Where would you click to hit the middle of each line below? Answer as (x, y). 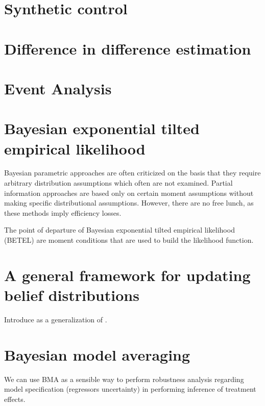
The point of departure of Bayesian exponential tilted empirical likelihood (119, 230)
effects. (15, 399)
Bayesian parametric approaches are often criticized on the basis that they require (132, 173)
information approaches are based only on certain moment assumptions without (129, 193)
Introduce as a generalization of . (56, 319)
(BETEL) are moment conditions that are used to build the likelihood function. (129, 240)
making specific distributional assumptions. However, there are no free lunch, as (129, 203)
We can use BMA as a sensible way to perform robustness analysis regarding (124, 379)
